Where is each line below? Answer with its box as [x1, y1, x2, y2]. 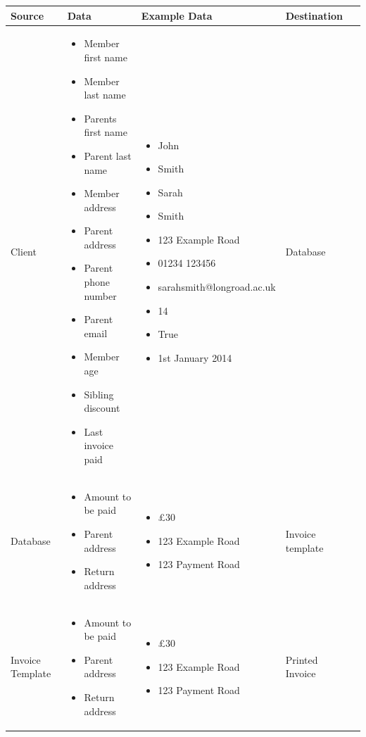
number [84, 288, 117, 303]
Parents [84, 111, 117, 125]
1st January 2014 [158, 350, 232, 365]
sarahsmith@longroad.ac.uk [158, 279, 276, 294]
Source [11, 8, 44, 23]
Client [11, 244, 37, 258]
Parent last [84, 148, 132, 163]
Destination [285, 8, 343, 23]
